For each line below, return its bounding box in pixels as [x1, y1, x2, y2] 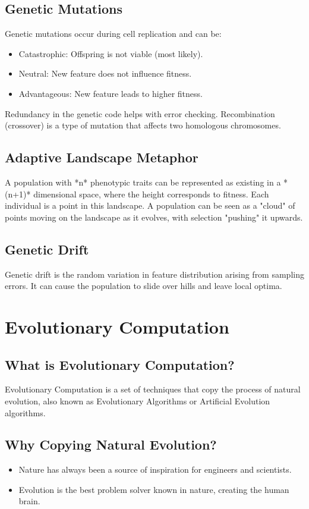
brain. [18, 495, 40, 507]
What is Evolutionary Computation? [5, 355, 235, 373]
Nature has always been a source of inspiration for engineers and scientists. [18, 463, 292, 476]
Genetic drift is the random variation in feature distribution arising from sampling [5, 268, 304, 280]
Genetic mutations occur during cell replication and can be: [5, 27, 222, 40]
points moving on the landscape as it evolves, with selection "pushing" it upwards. [5, 210, 303, 223]
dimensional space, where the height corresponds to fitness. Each [33, 187, 269, 200]
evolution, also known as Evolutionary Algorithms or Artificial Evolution [5, 394, 270, 407]
